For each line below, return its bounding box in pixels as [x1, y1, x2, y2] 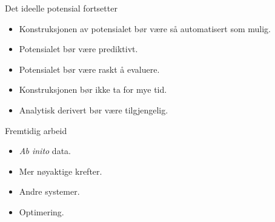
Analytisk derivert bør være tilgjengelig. [19, 103, 168, 116]
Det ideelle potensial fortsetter [5, 2, 118, 14]
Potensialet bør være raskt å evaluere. [19, 62, 160, 75]
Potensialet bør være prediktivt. [19, 42, 138, 55]
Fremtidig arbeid [5, 124, 67, 136]
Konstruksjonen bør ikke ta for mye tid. [19, 83, 167, 96]
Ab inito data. [19, 144, 71, 157]
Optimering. [19, 205, 64, 218]
